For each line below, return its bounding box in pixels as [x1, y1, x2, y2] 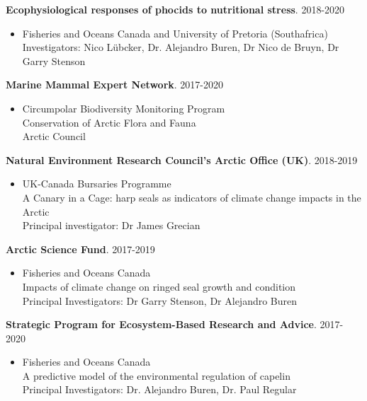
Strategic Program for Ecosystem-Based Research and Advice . [6, 317, 317, 332]
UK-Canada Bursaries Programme [22, 176, 171, 191]
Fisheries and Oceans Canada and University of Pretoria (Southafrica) [22, 25, 328, 40]
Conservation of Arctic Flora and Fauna [22, 115, 196, 129]
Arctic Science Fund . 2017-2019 [6, 241, 155, 256]
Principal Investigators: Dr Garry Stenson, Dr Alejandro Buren [22, 293, 298, 308]
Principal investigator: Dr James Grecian [22, 218, 201, 233]
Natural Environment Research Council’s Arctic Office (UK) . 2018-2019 [6, 152, 358, 167]
